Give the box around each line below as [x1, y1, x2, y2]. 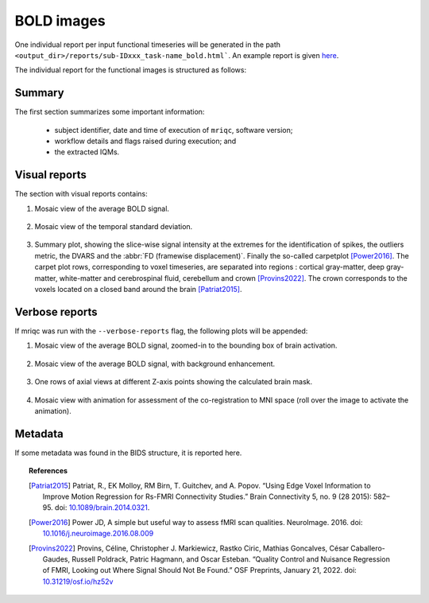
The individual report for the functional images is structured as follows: [14, 65, 246, 75]
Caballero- [350, 543, 385, 553]
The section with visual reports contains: [14, 189, 148, 199]
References [29, 466, 68, 476]
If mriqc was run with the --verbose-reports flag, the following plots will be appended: [14, 326, 308, 336]
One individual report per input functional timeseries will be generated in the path [14, 40, 281, 49]
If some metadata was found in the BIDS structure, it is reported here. [14, 448, 242, 457]
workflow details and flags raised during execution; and [54, 136, 237, 146]
